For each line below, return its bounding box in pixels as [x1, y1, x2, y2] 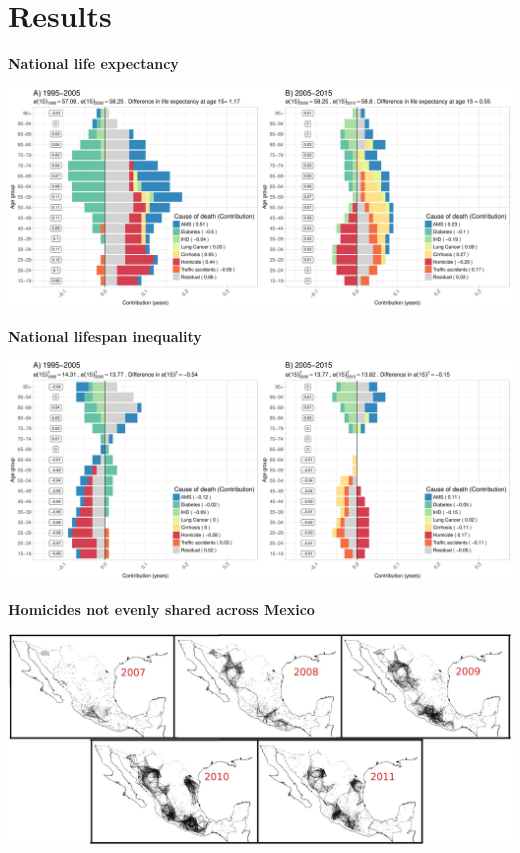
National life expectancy [8, 53, 179, 74]
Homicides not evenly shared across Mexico [8, 598, 315, 619]
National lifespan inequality [8, 325, 202, 346]
